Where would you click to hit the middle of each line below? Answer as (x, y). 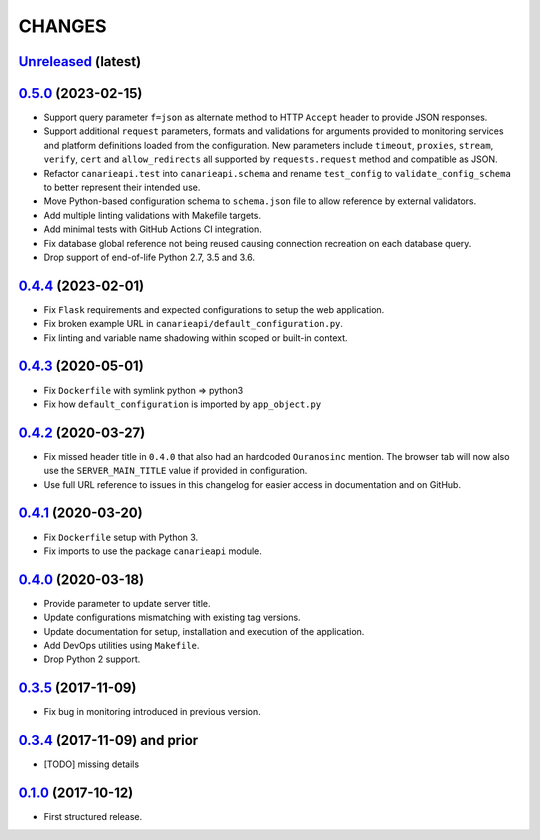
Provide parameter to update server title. (127, 603)
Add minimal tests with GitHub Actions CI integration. (152, 229)
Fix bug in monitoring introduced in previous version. (152, 712)
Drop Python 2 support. (92, 659)
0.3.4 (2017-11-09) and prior (108, 740)
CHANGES (62, 26)
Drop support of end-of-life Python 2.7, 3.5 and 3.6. (149, 257)
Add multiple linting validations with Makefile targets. (152, 215)
